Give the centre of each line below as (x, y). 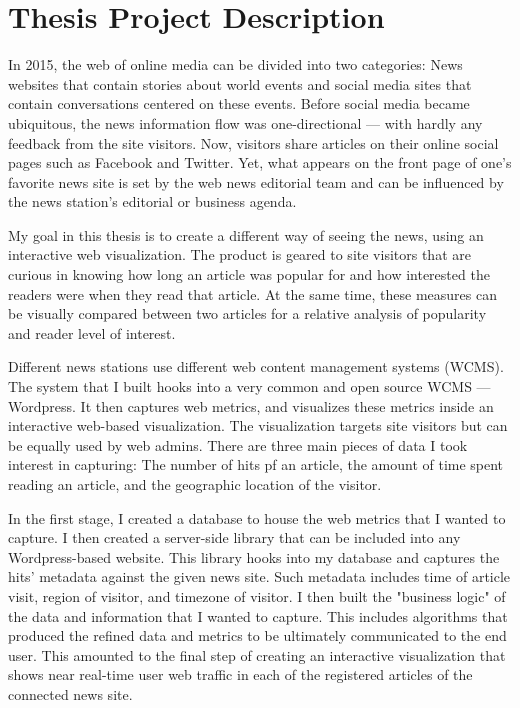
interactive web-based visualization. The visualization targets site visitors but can (258, 425)
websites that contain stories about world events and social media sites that (240, 83)
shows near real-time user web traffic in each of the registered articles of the (240, 674)
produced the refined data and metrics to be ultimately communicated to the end (257, 635)
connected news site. (70, 693)
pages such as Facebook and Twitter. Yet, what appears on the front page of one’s (260, 162)
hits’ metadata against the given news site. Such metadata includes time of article (259, 576)
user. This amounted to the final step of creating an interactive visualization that (257, 654)
